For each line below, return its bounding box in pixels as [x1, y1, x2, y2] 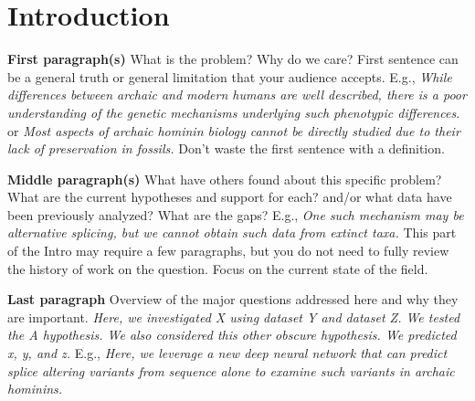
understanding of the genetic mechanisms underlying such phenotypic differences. [7, 102, 460, 121]
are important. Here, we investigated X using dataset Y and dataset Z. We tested [7, 307, 460, 326]
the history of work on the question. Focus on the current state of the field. [7, 259, 428, 278]
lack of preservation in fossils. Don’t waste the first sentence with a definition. [7, 139, 445, 158]
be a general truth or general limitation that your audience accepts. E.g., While [7, 67, 452, 86]
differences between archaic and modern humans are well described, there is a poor [7, 85, 467, 104]
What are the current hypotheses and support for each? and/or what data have [7, 187, 452, 206]
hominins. [7, 379, 63, 398]
